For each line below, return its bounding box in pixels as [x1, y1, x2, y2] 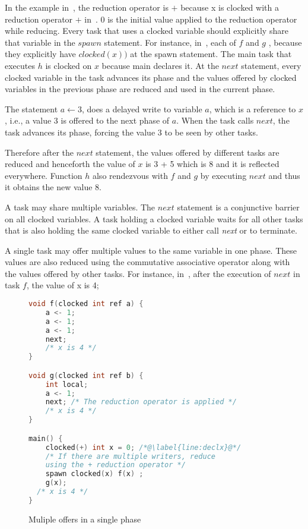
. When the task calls [176, 114, 254, 127]
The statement [5, 102, 58, 115]
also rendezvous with [92, 169, 168, 181]
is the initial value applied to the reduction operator [107, 12, 297, 25]
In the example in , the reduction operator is [5, 1, 169, 13]
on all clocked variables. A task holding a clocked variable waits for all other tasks [5, 212, 303, 225]
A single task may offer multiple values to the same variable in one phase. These [5, 244, 297, 256]
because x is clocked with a [180, 1, 279, 13]
